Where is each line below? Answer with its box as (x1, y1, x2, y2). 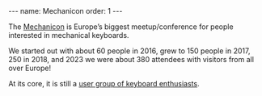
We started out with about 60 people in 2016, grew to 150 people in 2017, (8, 46, 251, 56)
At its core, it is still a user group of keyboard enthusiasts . (8, 79, 200, 88)
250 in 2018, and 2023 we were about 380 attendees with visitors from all (8, 55, 255, 64)
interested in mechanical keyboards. (8, 31, 129, 40)
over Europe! (8, 63, 51, 73)
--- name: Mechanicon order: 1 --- (8, 6, 123, 15)
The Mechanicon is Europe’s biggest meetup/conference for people (8, 22, 234, 31)
